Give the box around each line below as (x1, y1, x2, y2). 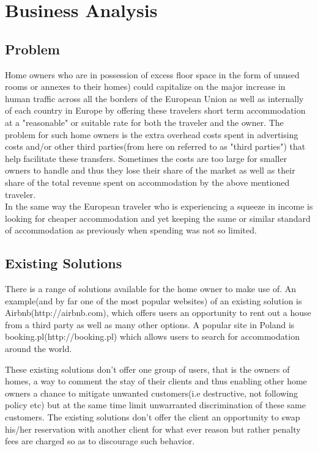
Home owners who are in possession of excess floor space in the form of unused (5, 68, 300, 81)
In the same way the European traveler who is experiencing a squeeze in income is (5, 200, 313, 213)
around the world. (5, 342, 72, 355)
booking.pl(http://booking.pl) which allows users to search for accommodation (5, 330, 300, 343)
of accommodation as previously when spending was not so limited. (5, 224, 257, 237)
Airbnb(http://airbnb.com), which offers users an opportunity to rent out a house (5, 306, 311, 319)
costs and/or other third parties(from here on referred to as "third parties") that (5, 140, 306, 153)
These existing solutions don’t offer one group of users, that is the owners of (5, 362, 290, 375)
